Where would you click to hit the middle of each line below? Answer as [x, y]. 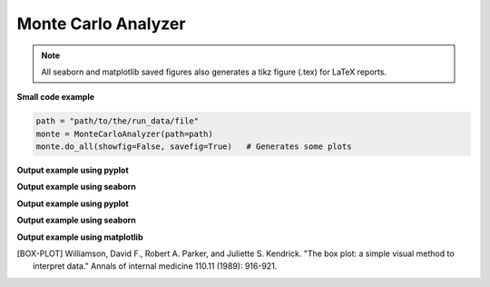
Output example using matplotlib [80, 237]
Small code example [56, 97]
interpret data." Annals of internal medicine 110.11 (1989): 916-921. [155, 266]
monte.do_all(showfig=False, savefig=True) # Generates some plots [194, 147]
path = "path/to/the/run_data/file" [118, 121]
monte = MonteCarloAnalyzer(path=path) [124, 134]
